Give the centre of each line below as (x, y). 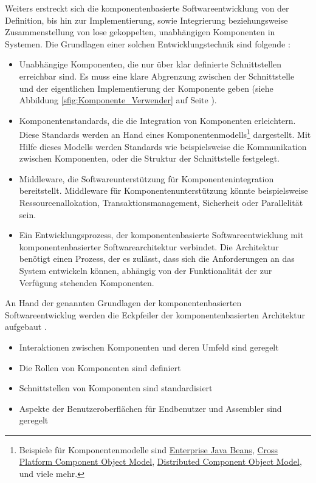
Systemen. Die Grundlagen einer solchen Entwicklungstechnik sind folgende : (148, 43)
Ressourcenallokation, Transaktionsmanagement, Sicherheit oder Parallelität (161, 202)
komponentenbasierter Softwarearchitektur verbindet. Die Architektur (149, 246)
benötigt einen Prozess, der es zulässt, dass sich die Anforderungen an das (157, 259)
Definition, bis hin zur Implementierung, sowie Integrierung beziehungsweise (146, 20)
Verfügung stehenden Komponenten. (87, 282)
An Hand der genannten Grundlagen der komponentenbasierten (123, 303)
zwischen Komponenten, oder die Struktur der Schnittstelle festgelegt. (149, 158)
